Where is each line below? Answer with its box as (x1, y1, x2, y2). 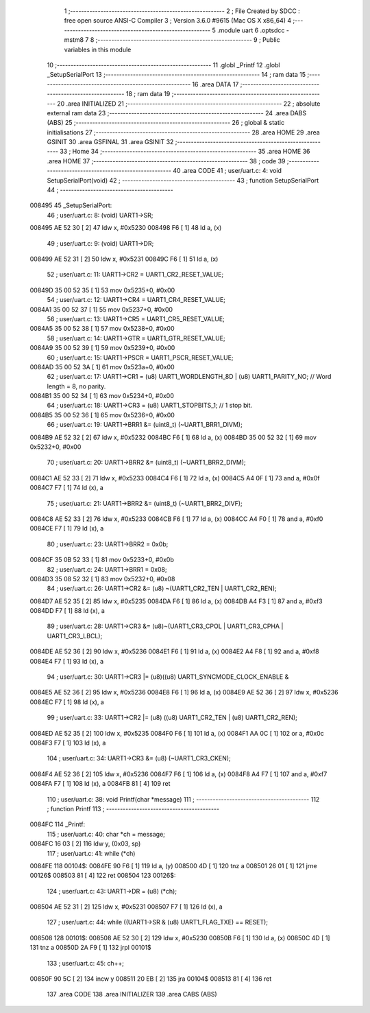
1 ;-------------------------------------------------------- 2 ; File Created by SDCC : (64, 7, 301, 15)
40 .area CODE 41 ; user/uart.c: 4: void (172, 167, 282, 175)
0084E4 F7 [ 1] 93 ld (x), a (29, 657, 104, 665)
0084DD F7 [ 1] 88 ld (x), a (29, 607, 106, 615)
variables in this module (64, 45, 132, 54)
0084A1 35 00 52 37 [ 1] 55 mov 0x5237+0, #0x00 (29, 305, 173, 314)
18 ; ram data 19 (125, 90, 171, 98)
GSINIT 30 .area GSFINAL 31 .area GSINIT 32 (47, 138, 174, 146)
